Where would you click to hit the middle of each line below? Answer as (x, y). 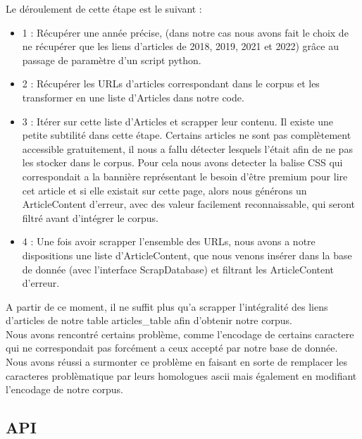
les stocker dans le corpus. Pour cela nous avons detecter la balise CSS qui (182, 162)
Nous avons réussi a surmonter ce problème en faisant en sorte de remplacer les (176, 362)
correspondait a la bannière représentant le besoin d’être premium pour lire (185, 176)
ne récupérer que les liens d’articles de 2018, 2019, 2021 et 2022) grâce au (180, 46)
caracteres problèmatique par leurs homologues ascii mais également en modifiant (181, 375)
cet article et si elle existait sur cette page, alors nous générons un (164, 190)
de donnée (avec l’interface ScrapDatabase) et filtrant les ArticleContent (178, 269)
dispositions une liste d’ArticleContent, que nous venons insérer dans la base (187, 255)
